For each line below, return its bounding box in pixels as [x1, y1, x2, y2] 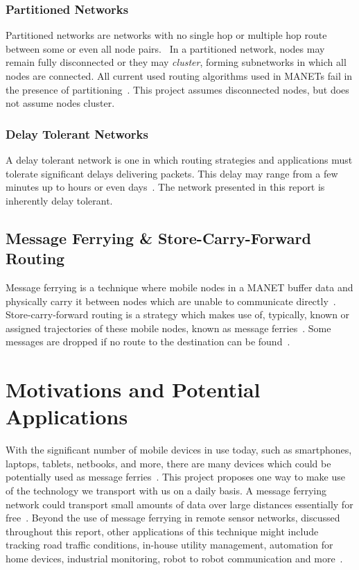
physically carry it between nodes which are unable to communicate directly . [6, 293, 336, 308]
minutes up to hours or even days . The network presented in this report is [6, 180, 325, 194]
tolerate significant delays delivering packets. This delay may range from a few [6, 166, 338, 180]
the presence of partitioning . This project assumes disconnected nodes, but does [6, 82, 349, 96]
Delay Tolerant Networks [6, 125, 148, 142]
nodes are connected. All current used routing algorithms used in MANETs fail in [6, 69, 353, 83]
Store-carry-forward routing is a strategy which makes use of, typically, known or [6, 307, 350, 322]
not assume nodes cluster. [6, 96, 115, 110]
